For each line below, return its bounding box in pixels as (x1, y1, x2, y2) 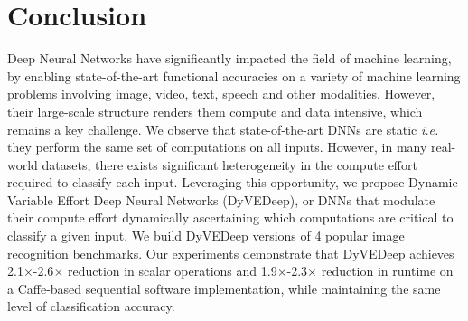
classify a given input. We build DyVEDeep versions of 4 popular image (7, 226, 405, 245)
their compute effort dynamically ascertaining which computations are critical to (7, 208, 454, 227)
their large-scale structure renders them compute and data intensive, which (7, 101, 423, 120)
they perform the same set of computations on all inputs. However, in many (7, 137, 427, 156)
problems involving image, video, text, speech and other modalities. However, (7, 84, 435, 103)
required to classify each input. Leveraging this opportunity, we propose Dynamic (7, 173, 458, 192)
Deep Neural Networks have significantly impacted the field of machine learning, (7, 49, 452, 68)
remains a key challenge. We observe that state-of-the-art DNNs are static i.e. (7, 119, 439, 138)
